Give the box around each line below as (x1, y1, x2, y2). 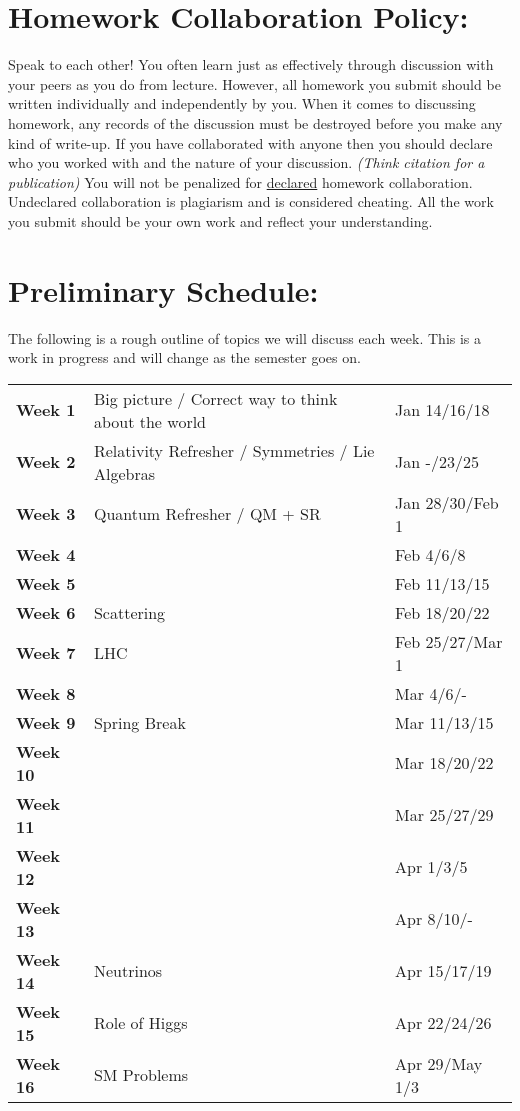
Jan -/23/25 (395, 450, 479, 474)
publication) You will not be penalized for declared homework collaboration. (8, 171, 473, 192)
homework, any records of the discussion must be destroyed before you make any (8, 112, 503, 133)
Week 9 (16, 710, 76, 734)
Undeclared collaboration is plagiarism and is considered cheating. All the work (8, 191, 494, 212)
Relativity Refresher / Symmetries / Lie (93, 438, 375, 462)
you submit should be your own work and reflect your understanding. (8, 210, 433, 231)
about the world (93, 409, 207, 433)
